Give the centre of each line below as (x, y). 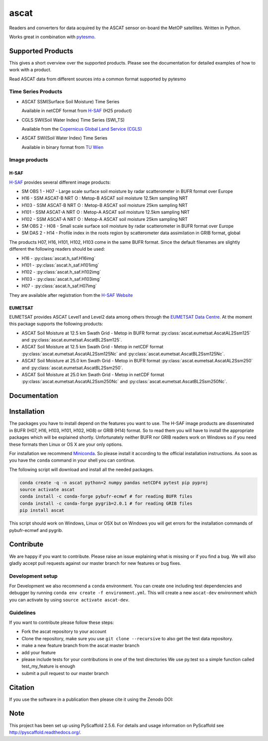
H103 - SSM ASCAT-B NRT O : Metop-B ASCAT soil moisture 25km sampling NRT (105, 205)
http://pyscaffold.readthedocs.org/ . (45, 732)
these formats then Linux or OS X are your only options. (66, 444)
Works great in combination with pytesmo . (52, 37)
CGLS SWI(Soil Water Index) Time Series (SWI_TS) (73, 120)
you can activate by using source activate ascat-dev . (69, 600)
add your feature (39, 652)
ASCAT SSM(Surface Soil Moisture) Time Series (70, 101)
